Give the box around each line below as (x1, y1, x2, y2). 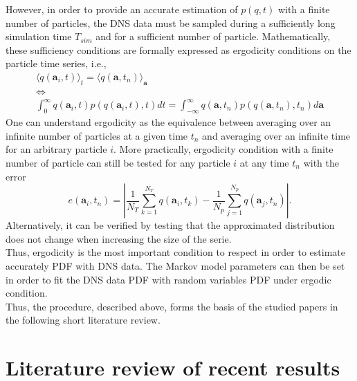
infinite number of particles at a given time (6, 128, 188, 142)
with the (303, 155, 339, 169)
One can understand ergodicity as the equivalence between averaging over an (6, 115, 331, 129)
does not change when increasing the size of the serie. (6, 231, 232, 245)
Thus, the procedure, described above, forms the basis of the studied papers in (6, 299, 338, 313)
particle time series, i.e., (6, 56, 107, 71)
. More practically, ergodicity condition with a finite (113, 142, 333, 156)
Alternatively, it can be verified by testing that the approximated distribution (6, 218, 335, 232)
